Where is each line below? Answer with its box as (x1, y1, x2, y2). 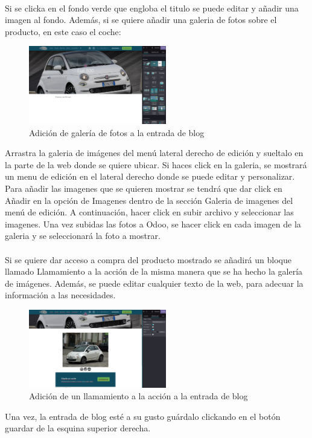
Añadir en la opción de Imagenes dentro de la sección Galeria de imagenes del (5, 194, 293, 206)
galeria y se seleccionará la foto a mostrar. (5, 229, 161, 242)
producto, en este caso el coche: (5, 25, 121, 38)
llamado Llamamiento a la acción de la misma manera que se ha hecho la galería (5, 265, 303, 278)
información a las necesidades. (5, 289, 116, 301)
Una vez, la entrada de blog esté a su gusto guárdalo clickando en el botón (5, 410, 281, 422)
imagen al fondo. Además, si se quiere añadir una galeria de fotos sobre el (5, 13, 277, 26)
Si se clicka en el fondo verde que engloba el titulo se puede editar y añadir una (5, 1, 299, 14)
